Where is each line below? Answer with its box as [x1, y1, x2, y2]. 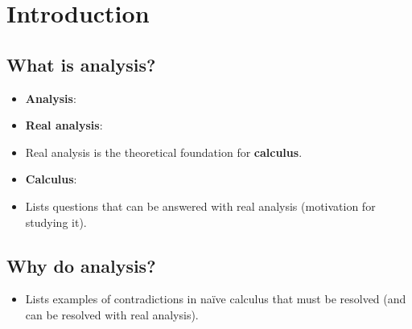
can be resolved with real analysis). [25, 306, 199, 323]
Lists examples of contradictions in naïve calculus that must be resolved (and [25, 290, 406, 307]
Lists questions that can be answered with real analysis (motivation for [25, 197, 376, 214]
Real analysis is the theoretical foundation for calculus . [25, 143, 303, 160]
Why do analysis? [6, 253, 156, 278]
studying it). [25, 213, 87, 230]
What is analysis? [6, 51, 156, 76]
